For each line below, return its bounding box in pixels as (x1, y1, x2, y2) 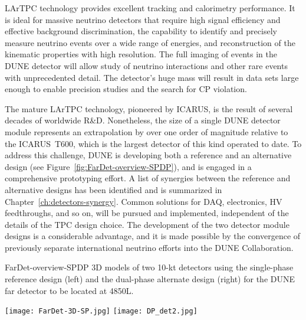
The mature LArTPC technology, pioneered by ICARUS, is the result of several (5, 102, 293, 115)
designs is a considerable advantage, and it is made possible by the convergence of (5, 230, 301, 242)
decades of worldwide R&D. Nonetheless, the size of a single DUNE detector (5, 114, 281, 126)
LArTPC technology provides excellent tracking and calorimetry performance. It (5, 2, 295, 14)
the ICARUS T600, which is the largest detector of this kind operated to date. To (5, 137, 302, 149)
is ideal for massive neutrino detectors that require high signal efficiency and (5, 13, 281, 25)
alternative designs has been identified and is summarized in (5, 183, 222, 195)
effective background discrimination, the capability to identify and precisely (5, 25, 277, 37)
